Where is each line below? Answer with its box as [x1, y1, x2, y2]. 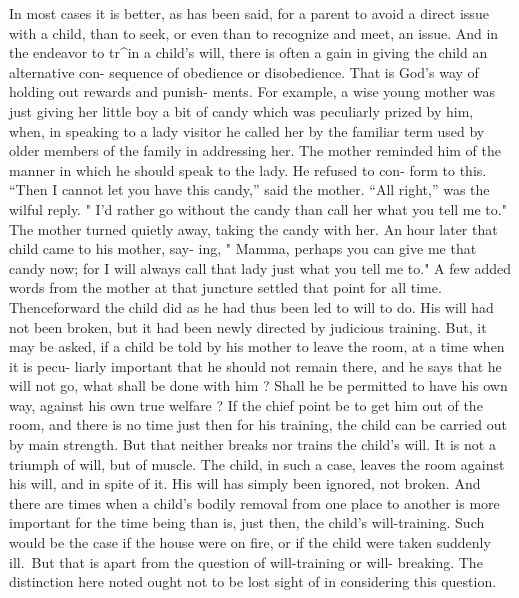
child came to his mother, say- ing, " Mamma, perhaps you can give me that [9, 238, 477, 259]
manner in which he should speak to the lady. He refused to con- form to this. [9, 159, 487, 180]
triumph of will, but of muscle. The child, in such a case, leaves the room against [9, 453, 505, 474]
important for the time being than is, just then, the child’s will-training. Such [9, 512, 485, 533]
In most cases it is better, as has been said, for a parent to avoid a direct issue [9, 3, 489, 23]
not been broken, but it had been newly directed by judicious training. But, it [9, 316, 487, 337]
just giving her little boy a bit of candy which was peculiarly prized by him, [9, 100, 474, 121]
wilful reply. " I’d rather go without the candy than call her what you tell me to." [9, 198, 507, 219]
